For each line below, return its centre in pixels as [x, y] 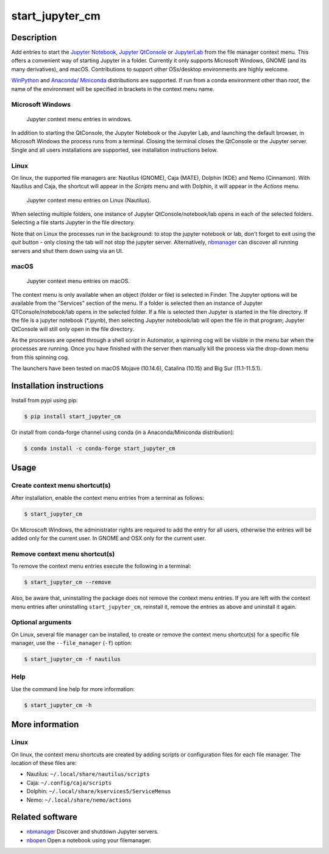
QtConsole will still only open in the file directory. [73, 329]
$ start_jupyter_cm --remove [68, 582]
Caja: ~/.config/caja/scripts [69, 783]
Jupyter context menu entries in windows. [79, 119]
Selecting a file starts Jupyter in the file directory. [73, 222]
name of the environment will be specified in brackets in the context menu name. [113, 89]
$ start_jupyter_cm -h [58, 705]
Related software [44, 817]
